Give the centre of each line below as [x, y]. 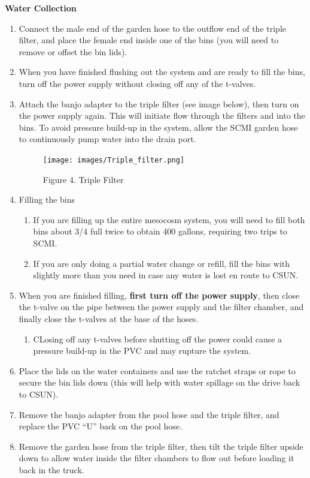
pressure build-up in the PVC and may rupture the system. [142, 351]
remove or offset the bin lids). [73, 51]
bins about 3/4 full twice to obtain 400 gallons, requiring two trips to [160, 231]
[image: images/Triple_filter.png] [114, 160]
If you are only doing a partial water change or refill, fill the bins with [162, 263]
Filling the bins [47, 199]
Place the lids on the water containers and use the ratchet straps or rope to [157, 370]
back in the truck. [51, 469]
